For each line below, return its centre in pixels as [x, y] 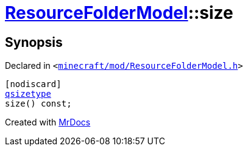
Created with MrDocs [48, 122]
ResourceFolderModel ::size [119, 13]
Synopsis [34, 42]
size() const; [38, 104]
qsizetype [28, 94]
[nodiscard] [33, 84]
